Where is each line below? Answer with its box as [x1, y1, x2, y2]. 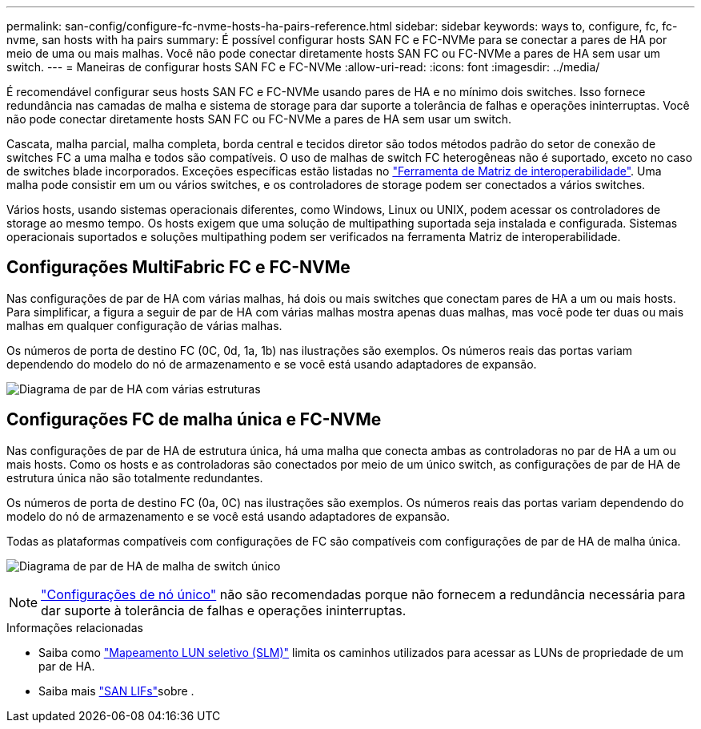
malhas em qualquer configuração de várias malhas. [6, 318, 282, 332]
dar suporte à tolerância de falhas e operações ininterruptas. [41, 602, 407, 618]
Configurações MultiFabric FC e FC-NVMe [6, 257, 350, 278]
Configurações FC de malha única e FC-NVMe [6, 409, 382, 430]
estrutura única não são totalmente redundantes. [6, 470, 263, 485]
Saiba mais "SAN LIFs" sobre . [38, 683, 194, 698]
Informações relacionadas [6, 620, 143, 634]
